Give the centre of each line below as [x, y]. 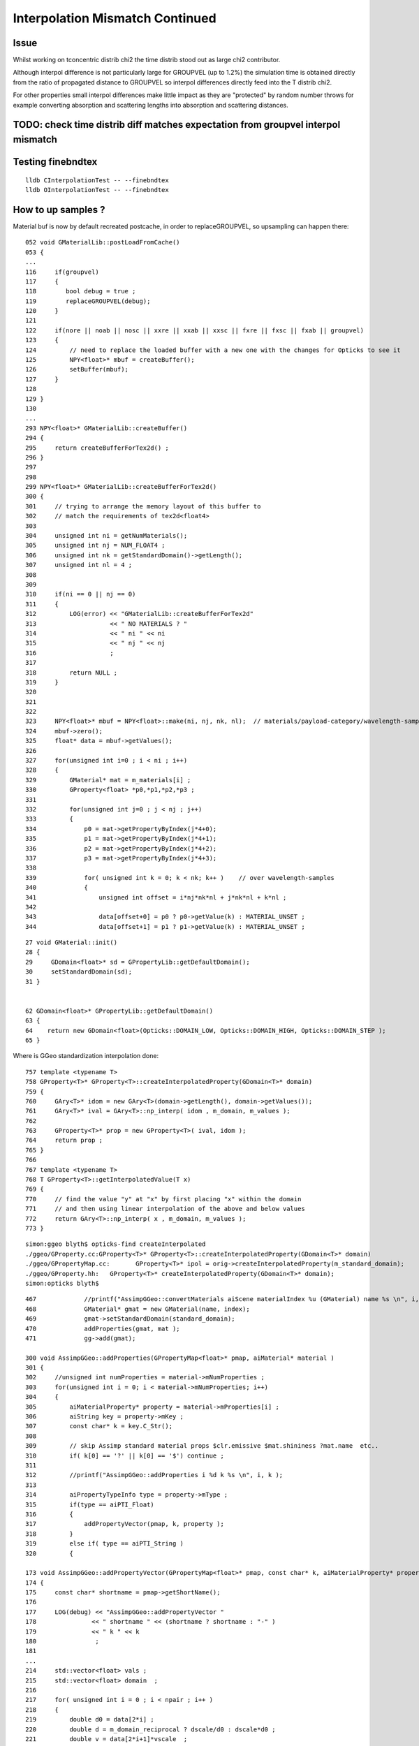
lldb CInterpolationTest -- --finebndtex [97, 180]
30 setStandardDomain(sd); [79, 972]
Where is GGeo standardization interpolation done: [86, 1056]
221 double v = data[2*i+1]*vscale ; [106, 1739]
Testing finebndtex [55, 162]
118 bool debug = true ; [81, 291]
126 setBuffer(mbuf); [77, 369]
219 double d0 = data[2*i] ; [90, 1719]
